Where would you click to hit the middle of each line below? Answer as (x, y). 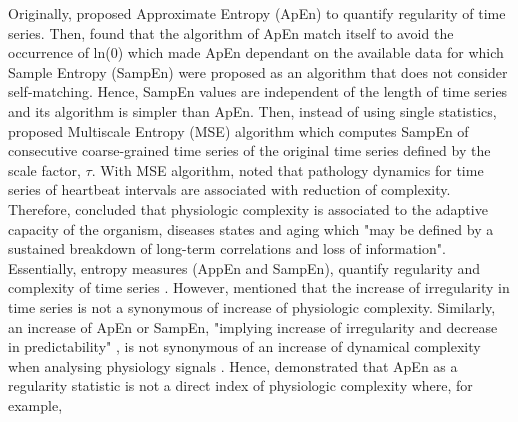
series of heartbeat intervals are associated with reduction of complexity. (229, 189)
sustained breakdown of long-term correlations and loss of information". (227, 248)
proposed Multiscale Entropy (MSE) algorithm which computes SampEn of (238, 130)
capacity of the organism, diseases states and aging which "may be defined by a (251, 228)
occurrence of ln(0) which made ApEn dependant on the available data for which (256, 52)
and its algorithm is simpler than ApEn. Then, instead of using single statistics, (252, 110)
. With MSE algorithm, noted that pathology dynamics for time (287, 169)
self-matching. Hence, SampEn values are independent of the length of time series (258, 91)
